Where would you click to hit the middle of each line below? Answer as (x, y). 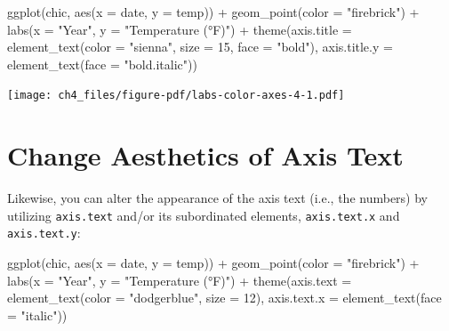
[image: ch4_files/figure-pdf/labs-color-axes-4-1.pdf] (176, 96)
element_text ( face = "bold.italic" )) (102, 64)
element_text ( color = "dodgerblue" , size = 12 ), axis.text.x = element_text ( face (224, 298)
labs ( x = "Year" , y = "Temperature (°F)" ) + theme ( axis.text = (180, 280)
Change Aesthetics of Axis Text (205, 155)
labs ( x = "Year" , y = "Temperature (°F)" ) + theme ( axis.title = (180, 29)
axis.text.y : (44, 233)
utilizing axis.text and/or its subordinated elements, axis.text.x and (204, 215)
